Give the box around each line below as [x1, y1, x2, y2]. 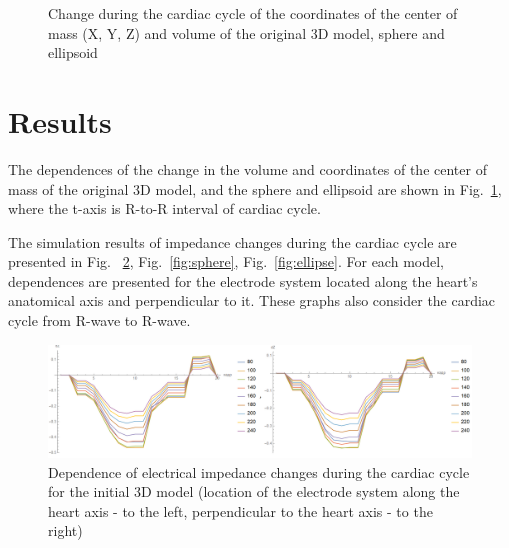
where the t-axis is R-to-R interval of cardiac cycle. [8, 198, 321, 219]
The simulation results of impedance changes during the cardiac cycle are [8, 231, 457, 252]
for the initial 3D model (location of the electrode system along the [48, 481, 460, 502]
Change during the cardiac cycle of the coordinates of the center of [48, 3, 458, 23]
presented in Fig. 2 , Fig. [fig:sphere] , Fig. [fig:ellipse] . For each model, [8, 251, 444, 272]
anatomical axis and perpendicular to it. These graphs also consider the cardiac [8, 290, 496, 311]
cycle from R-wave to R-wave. [8, 310, 191, 331]
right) [48, 520, 83, 541]
